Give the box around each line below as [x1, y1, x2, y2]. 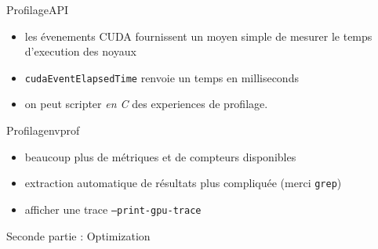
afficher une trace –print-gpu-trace [24, 200, 202, 217]
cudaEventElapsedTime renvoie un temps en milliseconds [24, 69, 299, 85]
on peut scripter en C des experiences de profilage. [24, 96, 268, 112]
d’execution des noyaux [24, 43, 136, 60]
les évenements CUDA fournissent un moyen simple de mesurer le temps [24, 27, 373, 44]
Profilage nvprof [6, 122, 80, 139]
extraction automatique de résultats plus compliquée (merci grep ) [24, 175, 342, 191]
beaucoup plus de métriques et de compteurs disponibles [24, 148, 296, 164]
